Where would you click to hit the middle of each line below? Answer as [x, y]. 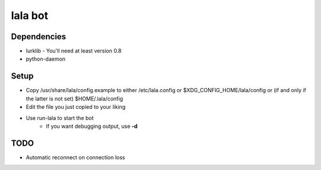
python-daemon [45, 59]
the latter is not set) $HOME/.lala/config [74, 99]
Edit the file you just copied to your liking [76, 107]
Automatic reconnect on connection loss [75, 157]
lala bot [30, 15]
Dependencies [39, 37]
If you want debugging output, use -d [92, 126]
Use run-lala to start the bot [60, 118]
